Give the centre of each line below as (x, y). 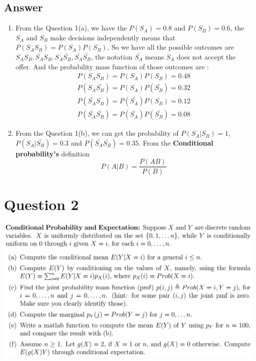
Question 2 (41, 204)
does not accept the (206, 56)
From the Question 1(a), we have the (71, 28)
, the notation (112, 56)
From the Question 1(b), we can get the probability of (97, 133)
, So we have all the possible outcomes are (171, 47)
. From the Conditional (176, 142)
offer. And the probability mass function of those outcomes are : (112, 66)
